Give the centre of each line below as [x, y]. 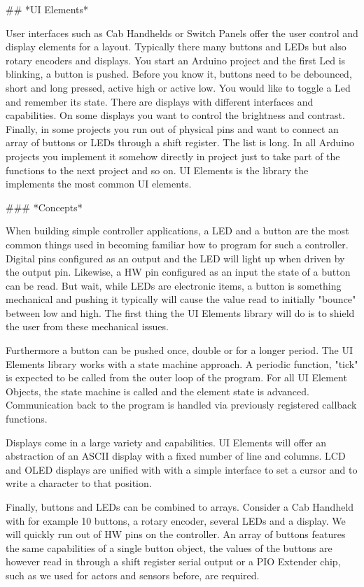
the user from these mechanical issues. [87, 326]
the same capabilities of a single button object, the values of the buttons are [169, 547]
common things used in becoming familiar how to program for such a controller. [177, 244]
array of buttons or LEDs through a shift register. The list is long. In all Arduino [180, 142]
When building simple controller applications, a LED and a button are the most [177, 231]
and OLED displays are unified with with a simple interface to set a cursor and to [182, 469]
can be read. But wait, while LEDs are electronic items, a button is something [174, 285]
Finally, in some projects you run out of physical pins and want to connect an [172, 128]
